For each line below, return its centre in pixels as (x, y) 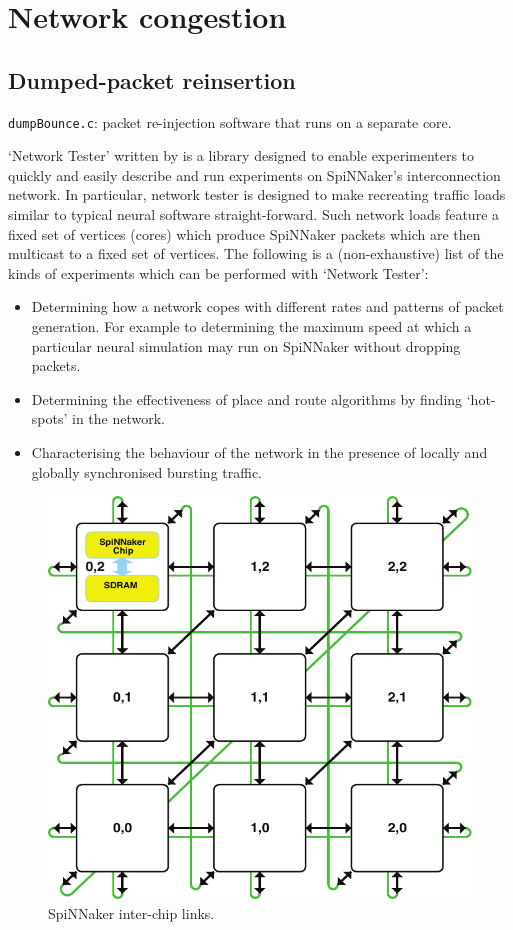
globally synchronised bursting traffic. (147, 471)
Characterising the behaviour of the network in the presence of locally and (259, 451)
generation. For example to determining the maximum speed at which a (251, 325)
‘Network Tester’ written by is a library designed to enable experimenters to (241, 155)
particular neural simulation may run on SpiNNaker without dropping (246, 345)
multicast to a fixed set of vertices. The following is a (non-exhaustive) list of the (256, 253)
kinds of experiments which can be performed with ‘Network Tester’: (218, 272)
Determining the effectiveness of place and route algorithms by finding (247, 398)
